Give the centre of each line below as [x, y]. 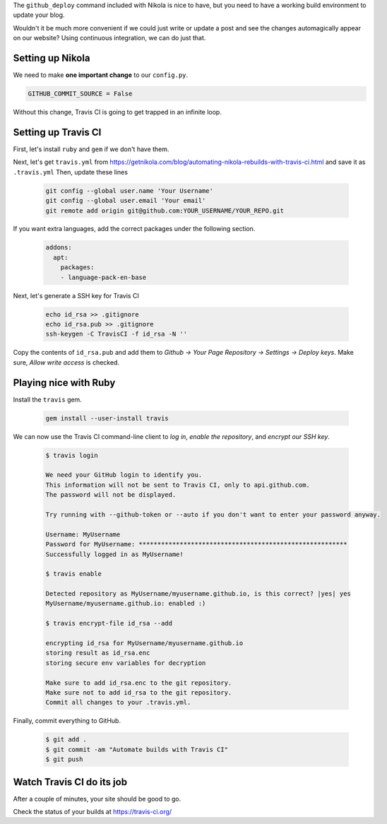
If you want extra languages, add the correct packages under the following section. [134, 229]
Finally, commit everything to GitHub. [67, 721]
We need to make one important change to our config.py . [101, 75]
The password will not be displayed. [111, 495]
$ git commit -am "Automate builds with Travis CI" [137, 749]
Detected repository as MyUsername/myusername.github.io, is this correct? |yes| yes [198, 594]
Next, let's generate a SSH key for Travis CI [76, 295]
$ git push [64, 759]
